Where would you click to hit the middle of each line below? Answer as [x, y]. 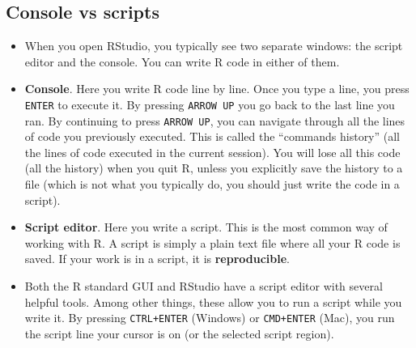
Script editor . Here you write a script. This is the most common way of [206, 227]
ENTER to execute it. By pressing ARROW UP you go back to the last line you [210, 104]
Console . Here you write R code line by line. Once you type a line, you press [217, 89]
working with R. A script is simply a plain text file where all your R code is [212, 242]
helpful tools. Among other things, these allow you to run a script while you [213, 301]
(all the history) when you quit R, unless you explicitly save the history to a [214, 168]
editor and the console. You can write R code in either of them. [182, 61]
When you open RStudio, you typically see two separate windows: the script [214, 46]
